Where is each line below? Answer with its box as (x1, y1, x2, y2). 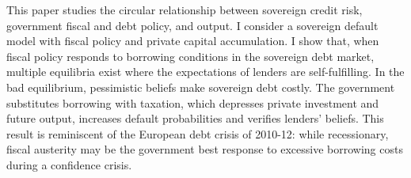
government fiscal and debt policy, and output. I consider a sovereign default (6, 17, 379, 33)
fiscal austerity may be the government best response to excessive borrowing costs (6, 141, 403, 157)
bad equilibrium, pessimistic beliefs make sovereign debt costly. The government (6, 78, 395, 95)
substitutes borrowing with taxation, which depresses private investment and (6, 94, 379, 111)
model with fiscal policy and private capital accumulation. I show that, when (6, 32, 379, 49)
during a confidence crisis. (6, 156, 132, 172)
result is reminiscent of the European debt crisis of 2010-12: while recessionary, (6, 125, 389, 142)
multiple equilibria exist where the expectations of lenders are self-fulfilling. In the (6, 63, 405, 80)
